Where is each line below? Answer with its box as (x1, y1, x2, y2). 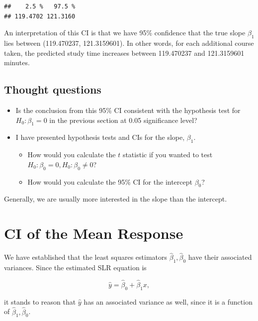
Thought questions (4, 82, 101, 97)
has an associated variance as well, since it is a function (84, 296, 253, 307)
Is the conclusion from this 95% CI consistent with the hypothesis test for (15, 105, 241, 115)
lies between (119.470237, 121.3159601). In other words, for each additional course (4, 37, 254, 48)
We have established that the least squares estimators (4, 252, 168, 262)
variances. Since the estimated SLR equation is (4, 262, 147, 273)
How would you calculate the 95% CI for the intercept (27, 176, 192, 187)
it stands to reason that (4, 296, 76, 307)
